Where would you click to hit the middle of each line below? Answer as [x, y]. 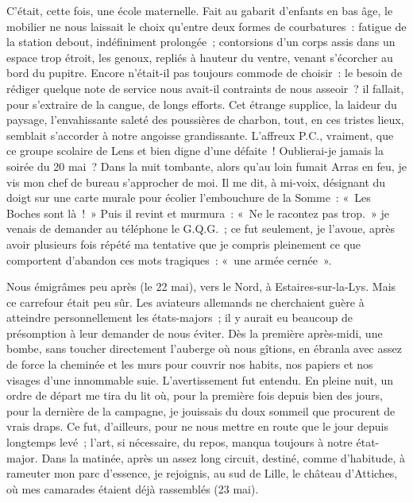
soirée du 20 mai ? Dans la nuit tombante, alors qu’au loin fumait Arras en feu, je [206, 166]
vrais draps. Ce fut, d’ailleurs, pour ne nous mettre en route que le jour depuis [197, 426]
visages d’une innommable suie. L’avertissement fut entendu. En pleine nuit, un [200, 379]
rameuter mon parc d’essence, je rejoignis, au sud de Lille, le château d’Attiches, [202, 473]
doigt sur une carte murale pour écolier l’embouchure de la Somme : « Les [189, 197]
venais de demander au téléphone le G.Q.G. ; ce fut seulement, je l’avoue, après [201, 228]
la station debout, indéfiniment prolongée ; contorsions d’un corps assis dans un [201, 42]
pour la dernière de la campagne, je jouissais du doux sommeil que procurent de [201, 410]
